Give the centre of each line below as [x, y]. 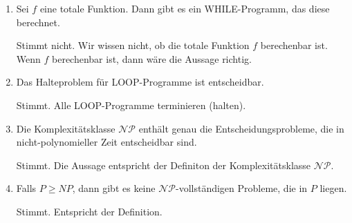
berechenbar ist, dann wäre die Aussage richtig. [152, 58]
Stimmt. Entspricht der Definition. [89, 211]
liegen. [333, 188]
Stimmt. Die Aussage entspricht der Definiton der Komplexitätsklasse [164, 165]
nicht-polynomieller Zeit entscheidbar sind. [106, 142]
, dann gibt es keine [114, 188]
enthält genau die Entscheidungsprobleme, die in [241, 128]
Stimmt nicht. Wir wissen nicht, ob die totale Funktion [133, 45]
